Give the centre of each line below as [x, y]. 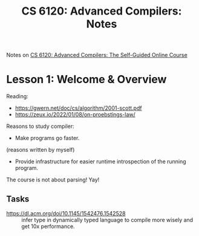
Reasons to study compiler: [40, 126]
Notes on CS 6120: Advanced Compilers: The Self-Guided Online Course [97, 55]
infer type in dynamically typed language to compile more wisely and [107, 220]
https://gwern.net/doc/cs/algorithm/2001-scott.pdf [78, 108]
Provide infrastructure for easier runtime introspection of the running [100, 161]
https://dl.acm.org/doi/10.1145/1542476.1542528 [66, 213]
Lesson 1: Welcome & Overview [86, 79]
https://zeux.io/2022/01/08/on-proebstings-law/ [75, 115]
